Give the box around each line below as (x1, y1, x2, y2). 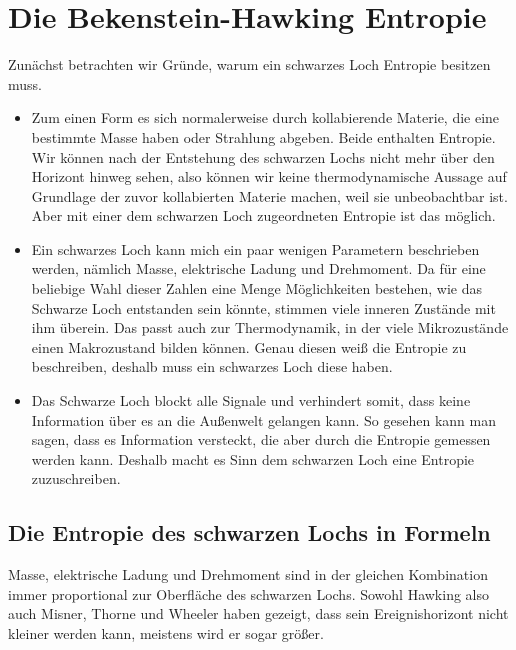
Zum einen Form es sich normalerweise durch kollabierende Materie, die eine (31, 107, 500, 128)
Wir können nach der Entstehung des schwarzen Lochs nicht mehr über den (31, 146, 495, 167)
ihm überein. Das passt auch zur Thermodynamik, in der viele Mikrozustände (31, 317, 509, 338)
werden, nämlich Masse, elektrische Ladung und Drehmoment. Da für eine (31, 258, 486, 279)
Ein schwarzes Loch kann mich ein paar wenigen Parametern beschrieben (31, 238, 480, 259)
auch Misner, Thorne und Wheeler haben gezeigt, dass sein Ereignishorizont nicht (8, 603, 509, 624)
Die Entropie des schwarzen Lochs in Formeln (8, 517, 491, 548)
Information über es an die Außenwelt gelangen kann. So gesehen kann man (31, 409, 496, 430)
